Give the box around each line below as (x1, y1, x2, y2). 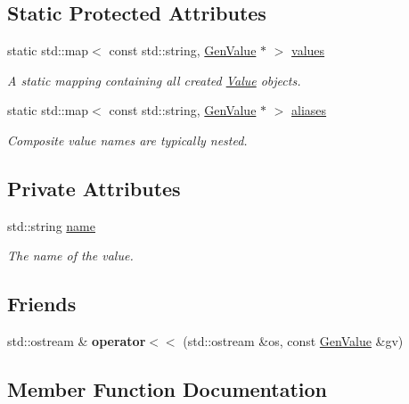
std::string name (7, 216, 95, 235)
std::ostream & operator (7, 332, 146, 350)
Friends (7, 290, 77, 317)
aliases (291, 101, 327, 120)
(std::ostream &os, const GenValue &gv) (183, 332, 404, 350)
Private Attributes (7, 174, 181, 202)
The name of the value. (7, 246, 134, 265)
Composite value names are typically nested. (7, 130, 248, 149)
